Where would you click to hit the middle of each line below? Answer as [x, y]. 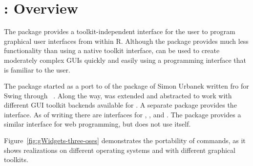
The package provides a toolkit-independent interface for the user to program [120, 31]
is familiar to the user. [37, 69]
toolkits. [16, 159]
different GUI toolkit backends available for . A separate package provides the [120, 105]
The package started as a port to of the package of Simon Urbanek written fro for [126, 86]
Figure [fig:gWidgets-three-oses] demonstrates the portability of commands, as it [125, 140]
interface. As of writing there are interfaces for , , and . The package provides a [123, 114]
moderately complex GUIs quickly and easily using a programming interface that [125, 60]
